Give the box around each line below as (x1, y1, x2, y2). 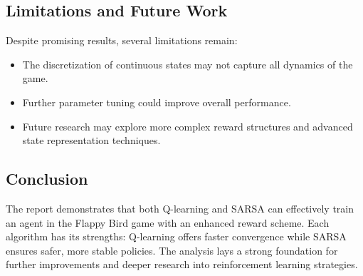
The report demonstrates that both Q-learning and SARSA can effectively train (6, 200, 354, 215)
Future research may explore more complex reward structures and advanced (22, 118, 353, 133)
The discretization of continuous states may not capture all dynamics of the (22, 56, 353, 71)
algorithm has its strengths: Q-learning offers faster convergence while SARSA (6, 229, 347, 244)
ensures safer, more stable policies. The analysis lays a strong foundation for (6, 242, 338, 257)
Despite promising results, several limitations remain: (6, 33, 238, 48)
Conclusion (6, 168, 88, 190)
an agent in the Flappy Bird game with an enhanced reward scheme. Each (6, 215, 330, 230)
